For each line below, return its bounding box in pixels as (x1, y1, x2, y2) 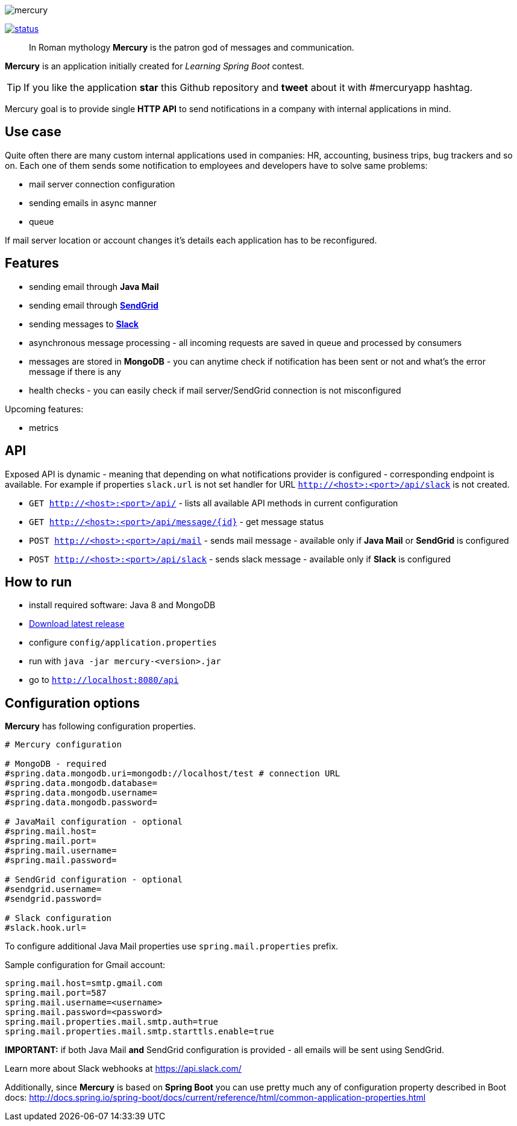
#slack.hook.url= (5, 923, 86, 933)
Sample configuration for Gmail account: (5, 960, 166, 970)
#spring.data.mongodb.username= (5, 788, 157, 798)
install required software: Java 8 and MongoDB (29, 600, 216, 611)
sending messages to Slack (29, 318, 139, 329)
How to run (5, 574, 72, 590)
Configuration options (5, 695, 140, 711)
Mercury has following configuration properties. (5, 721, 196, 732)
